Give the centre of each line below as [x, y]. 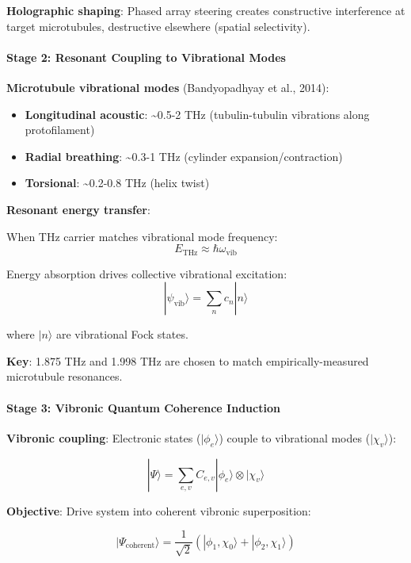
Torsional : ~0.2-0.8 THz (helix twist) [117, 183]
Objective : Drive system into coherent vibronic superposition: [159, 510]
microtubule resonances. [65, 376]
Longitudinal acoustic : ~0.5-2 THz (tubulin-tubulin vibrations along [197, 114]
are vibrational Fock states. [122, 334]
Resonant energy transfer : [78, 209]
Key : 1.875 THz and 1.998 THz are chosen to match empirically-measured [188, 360]
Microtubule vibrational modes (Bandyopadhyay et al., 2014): [168, 87]
